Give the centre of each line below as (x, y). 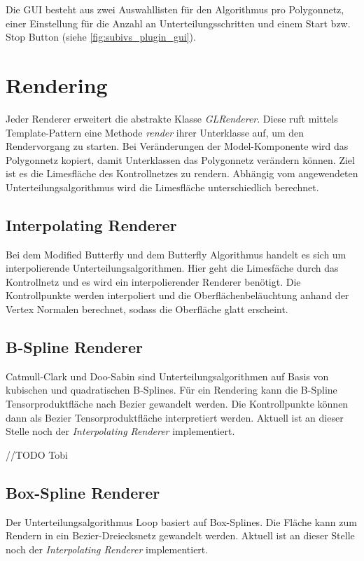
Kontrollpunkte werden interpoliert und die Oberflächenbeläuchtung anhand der (177, 295)
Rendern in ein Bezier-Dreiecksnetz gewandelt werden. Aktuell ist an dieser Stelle (180, 535)
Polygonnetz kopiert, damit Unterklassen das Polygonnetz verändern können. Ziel (180, 159)
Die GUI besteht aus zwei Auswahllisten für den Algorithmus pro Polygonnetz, (175, 9)
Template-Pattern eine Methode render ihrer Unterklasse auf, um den (155, 132)
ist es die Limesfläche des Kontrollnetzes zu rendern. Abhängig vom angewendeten (182, 173)
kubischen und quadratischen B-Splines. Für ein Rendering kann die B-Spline (171, 390)
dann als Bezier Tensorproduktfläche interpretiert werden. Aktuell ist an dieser (175, 417)
